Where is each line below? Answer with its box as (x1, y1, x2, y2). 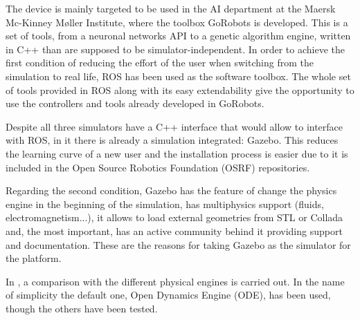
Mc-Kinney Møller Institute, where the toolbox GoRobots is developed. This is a (6, 15, 348, 29)
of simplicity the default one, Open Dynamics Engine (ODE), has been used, (6, 288, 331, 302)
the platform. (6, 251, 62, 265)
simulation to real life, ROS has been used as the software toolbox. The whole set (6, 68, 351, 83)
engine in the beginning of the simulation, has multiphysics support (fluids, (6, 196, 324, 211)
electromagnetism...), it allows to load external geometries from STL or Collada (6, 210, 343, 225)
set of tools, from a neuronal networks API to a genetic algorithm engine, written (6, 28, 351, 43)
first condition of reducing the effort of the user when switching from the (6, 55, 314, 70)
